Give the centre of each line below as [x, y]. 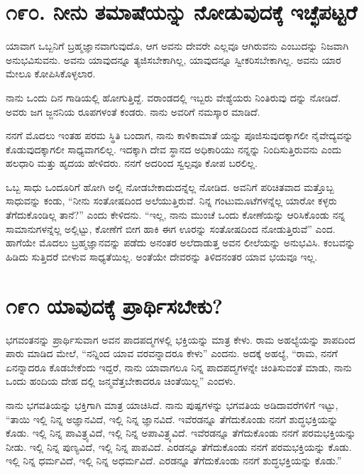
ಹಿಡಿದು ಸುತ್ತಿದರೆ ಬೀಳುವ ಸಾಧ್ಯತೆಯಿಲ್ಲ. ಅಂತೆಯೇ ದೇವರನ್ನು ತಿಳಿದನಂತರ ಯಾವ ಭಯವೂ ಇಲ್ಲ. [162, 256]
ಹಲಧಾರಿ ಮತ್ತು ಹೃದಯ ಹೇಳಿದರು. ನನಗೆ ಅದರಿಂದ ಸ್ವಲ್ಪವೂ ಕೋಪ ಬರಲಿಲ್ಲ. [132, 163]
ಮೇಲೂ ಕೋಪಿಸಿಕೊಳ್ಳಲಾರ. [51, 73]
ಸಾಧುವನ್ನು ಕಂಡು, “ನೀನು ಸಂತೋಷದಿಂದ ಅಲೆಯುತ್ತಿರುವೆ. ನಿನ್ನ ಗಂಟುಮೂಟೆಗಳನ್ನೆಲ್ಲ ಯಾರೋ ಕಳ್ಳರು [171, 201]
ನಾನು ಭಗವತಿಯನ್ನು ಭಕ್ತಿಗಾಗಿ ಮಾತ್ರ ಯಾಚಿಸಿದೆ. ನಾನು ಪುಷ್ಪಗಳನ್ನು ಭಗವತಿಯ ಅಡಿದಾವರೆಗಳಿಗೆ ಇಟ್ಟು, [172, 404]
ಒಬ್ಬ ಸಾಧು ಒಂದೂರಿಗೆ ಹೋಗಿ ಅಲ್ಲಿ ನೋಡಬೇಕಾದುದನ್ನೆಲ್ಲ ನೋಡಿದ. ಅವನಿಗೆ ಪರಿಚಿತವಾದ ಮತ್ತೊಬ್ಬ [170, 186]
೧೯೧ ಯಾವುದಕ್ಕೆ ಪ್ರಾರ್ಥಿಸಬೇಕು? [115, 305]
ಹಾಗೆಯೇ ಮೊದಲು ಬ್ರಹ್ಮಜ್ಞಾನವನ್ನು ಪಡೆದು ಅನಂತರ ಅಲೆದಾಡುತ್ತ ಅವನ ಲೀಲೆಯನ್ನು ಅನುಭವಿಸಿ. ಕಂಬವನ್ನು [181, 242]
